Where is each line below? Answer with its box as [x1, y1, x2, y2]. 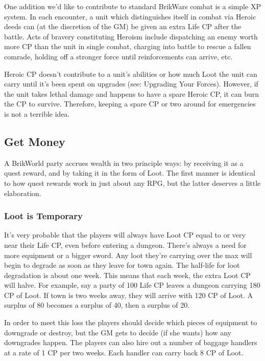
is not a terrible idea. [4, 108, 70, 119]
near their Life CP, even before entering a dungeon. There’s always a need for [4, 239, 247, 250]
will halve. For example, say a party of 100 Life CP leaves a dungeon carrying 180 [4, 280, 260, 290]
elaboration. [4, 187, 41, 198]
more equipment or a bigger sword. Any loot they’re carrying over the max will [4, 249, 252, 260]
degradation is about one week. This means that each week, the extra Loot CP [4, 269, 251, 280]
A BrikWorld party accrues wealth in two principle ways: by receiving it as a [4, 157, 244, 168]
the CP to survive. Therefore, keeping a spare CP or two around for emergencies [4, 98, 256, 109]
